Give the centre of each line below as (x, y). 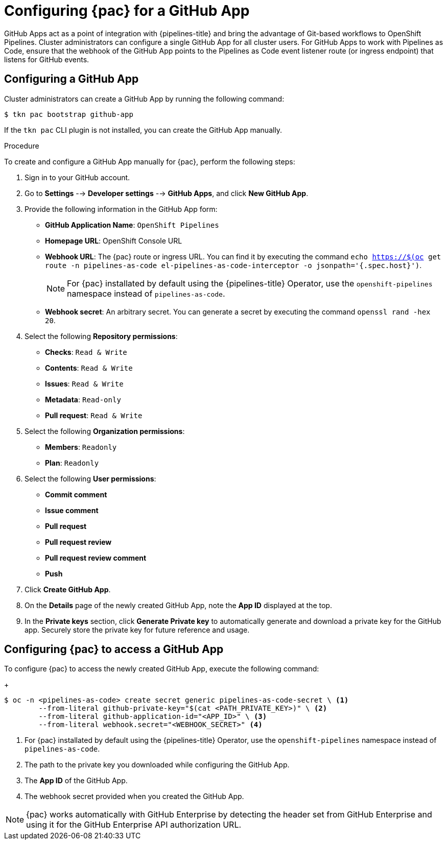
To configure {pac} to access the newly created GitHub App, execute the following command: (162, 669)
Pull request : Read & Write (94, 415)
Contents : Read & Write (89, 368)
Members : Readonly (81, 447)
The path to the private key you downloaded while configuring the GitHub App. (157, 765)
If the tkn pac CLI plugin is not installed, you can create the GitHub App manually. (143, 130)
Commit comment (76, 494)
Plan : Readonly (72, 463)
